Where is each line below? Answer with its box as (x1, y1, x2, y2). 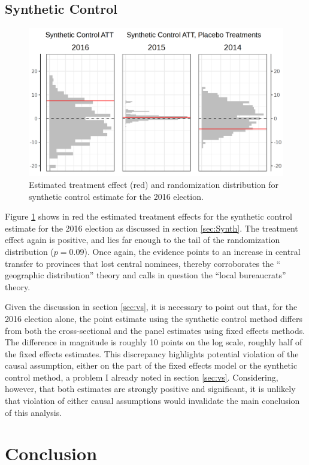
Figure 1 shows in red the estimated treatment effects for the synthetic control (5, 210, 292, 223)
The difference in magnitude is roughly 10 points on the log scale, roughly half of (5, 336, 302, 348)
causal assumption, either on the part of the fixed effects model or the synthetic (5, 359, 298, 372)
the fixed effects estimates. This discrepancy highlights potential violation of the (5, 347, 299, 360)
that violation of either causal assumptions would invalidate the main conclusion (5, 394, 300, 407)
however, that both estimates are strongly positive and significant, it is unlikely (5, 382, 296, 395)
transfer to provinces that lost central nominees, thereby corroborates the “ (5, 257, 281, 269)
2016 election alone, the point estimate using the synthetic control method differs (5, 312, 302, 324)
